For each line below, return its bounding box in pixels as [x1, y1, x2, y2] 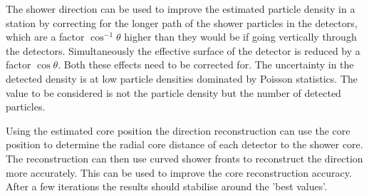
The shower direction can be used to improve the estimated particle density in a [6, 1, 355, 16]
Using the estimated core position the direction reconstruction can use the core [6, 123, 350, 138]
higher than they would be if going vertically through [124, 29, 357, 44]
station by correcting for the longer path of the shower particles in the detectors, [6, 15, 358, 30]
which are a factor [6, 29, 85, 44]
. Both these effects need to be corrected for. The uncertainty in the [58, 57, 354, 72]
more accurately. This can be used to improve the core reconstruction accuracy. [6, 165, 352, 180]
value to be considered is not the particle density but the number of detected [6, 85, 341, 100]
